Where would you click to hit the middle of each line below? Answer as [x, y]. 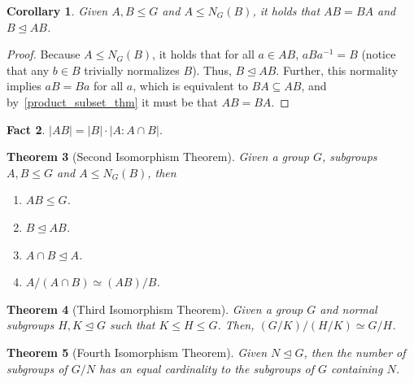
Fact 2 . [26, 129]
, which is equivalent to [190, 86]
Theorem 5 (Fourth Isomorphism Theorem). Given [137, 352]
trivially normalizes [132, 70]
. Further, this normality [337, 70]
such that [133, 325]
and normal [349, 309]
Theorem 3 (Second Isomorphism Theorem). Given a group [158, 157]
